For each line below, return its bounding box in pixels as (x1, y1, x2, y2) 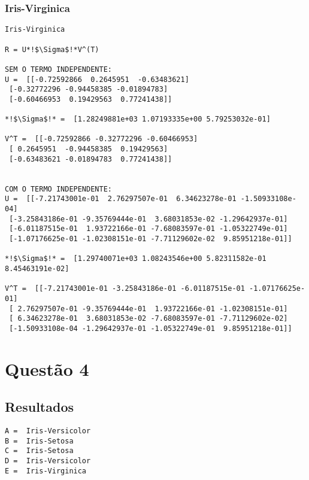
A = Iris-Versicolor (5, 427, 91, 436)
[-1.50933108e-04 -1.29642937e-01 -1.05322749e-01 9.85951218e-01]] (9, 324, 292, 333)
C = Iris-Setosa (5, 446, 74, 455)
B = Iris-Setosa (5, 436, 74, 445)
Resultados (5, 397, 74, 416)
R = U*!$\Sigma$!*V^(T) (5, 45, 99, 54)
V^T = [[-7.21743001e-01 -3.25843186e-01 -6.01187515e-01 (5, 284, 245, 293)
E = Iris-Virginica (5, 466, 87, 475)
